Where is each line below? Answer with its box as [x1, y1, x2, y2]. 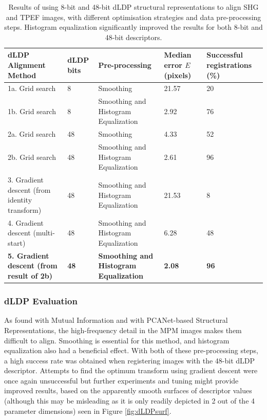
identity [8, 194, 32, 205]
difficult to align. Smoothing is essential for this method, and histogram [4, 335, 230, 345]
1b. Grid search [8, 105, 56, 116]
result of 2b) [8, 270, 52, 281]
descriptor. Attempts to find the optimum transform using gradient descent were [4, 365, 258, 376]
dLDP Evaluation [4, 295, 78, 307]
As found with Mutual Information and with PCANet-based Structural [4, 315, 228, 325]
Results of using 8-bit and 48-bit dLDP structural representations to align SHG [8, 2, 259, 12]
